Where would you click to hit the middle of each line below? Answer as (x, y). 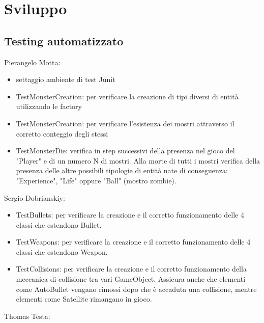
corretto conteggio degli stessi (62, 133)
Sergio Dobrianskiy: (35, 197)
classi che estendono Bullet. (59, 224)
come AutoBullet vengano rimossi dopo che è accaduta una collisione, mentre (136, 289)
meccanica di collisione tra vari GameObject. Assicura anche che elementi (131, 279)
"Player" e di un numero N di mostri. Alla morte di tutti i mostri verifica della (138, 160)
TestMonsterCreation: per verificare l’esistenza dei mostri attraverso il (125, 123)
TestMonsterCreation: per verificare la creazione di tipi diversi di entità (127, 96)
